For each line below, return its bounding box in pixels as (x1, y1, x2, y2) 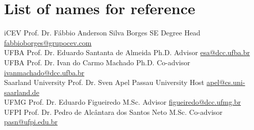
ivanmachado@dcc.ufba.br (4, 67, 85, 77)
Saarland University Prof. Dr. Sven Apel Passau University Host (4, 77, 204, 88)
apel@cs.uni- (206, 77, 245, 88)
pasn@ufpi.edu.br (4, 116, 58, 127)
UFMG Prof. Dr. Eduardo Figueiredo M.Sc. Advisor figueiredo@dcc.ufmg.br (4, 97, 241, 107)
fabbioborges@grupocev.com (4, 37, 92, 48)
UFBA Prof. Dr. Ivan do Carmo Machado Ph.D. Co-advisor (4, 57, 191, 67)
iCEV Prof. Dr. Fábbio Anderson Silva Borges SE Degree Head (4, 27, 201, 38)
